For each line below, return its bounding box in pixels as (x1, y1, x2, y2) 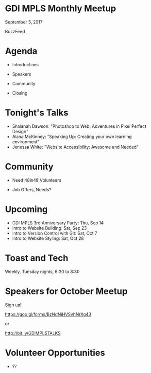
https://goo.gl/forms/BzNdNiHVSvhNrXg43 (5, 311, 91, 317)
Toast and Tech (5, 252, 68, 263)
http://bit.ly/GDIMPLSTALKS (5, 330, 61, 336)
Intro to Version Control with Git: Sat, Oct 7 (12, 230, 98, 236)
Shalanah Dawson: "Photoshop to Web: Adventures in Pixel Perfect (12, 123, 147, 129)
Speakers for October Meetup (5, 286, 128, 296)
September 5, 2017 (5, 19, 43, 25)
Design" (12, 128, 29, 134)
